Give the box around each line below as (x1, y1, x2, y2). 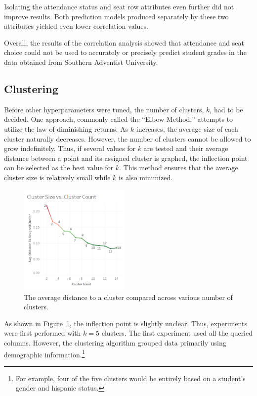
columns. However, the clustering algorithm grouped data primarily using (4, 338, 226, 347)
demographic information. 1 (4, 347, 85, 359)
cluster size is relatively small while (4, 172, 111, 182)
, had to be (210, 104, 243, 114)
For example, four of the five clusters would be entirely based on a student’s (15, 373, 246, 383)
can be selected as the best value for (4, 162, 114, 173)
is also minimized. (119, 172, 173, 182)
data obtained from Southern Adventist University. (4, 56, 158, 67)
